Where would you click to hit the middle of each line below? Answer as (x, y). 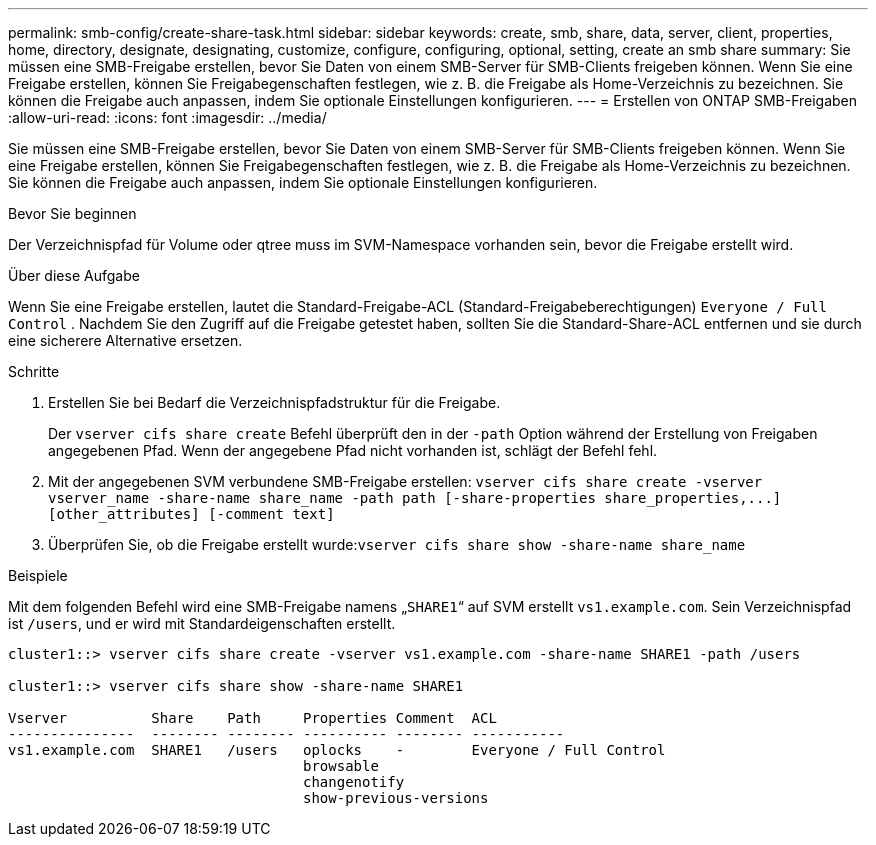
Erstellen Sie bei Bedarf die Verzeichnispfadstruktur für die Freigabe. (274, 402)
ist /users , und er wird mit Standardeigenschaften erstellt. (202, 623)
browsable (341, 766)
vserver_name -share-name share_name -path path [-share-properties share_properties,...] (415, 498)
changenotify (354, 782)
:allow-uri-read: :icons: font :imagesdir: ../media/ (167, 117)
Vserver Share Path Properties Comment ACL (252, 718)
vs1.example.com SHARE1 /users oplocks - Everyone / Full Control (337, 750)
